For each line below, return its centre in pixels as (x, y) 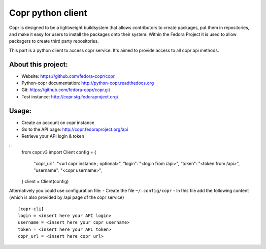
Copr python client (48, 13)
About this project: (39, 64)
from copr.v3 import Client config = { (59, 152)
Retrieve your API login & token (53, 136)
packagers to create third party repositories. (54, 41)
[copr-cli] (31, 209)
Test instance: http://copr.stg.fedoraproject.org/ (70, 96)
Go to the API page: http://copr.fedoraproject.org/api (75, 129)
